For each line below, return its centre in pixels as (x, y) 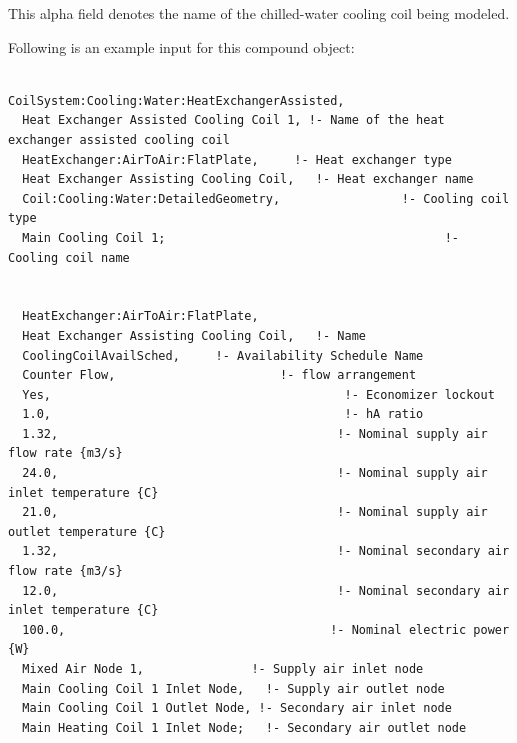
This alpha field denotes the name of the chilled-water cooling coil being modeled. (259, 13)
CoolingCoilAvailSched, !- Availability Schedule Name (223, 355)
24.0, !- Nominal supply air (255, 473)
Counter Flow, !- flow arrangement (219, 375)
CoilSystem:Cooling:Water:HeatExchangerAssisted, (176, 100)
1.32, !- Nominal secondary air (266, 551)
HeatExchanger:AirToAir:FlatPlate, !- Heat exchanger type (237, 159)
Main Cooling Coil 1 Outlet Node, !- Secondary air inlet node (237, 708)
